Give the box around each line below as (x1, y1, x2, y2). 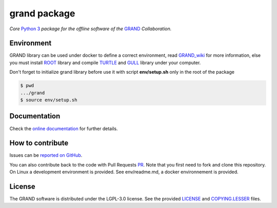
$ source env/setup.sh (20, 97, 77, 102)
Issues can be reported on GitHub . (9, 152, 83, 158)
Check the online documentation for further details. (9, 126, 118, 132)
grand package (9, 8, 75, 19)
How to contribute (9, 139, 69, 148)
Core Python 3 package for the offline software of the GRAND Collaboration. (9, 26, 172, 32)
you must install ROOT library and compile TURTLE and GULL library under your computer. (9, 59, 201, 66)
